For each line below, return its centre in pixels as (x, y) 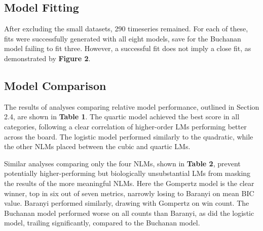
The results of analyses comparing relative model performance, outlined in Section (132, 106)
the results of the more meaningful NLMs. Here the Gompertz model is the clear (129, 183)
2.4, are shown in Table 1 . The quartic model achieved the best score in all (122, 117)
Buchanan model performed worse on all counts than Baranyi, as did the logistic (129, 213)
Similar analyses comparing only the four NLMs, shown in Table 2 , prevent (122, 163)
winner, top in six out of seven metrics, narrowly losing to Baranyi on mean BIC (129, 193)
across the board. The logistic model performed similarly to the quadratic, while (129, 136)
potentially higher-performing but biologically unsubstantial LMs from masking (127, 173)
